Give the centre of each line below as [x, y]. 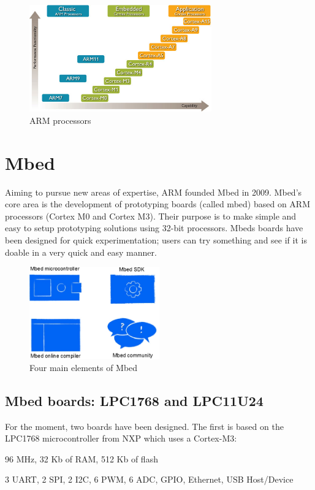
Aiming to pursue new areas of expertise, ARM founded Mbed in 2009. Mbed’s [154, 192]
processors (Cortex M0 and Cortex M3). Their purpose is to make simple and [151, 216]
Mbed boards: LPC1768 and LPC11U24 [134, 400]
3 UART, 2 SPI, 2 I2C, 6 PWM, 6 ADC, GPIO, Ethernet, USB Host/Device [149, 479]
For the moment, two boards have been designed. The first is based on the [144, 426]
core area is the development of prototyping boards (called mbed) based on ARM [157, 204]
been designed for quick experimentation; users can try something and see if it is [156, 239]
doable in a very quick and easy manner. [81, 252]
